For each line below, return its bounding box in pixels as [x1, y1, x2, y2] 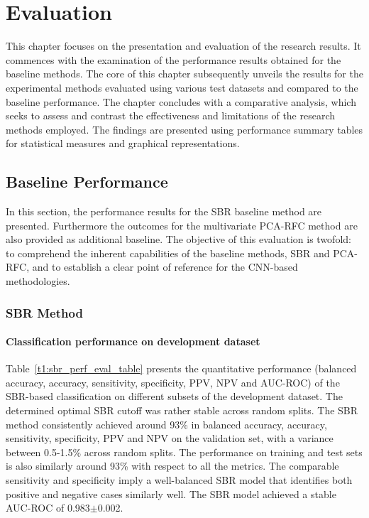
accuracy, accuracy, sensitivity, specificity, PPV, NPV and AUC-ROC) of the [6, 374, 340, 389]
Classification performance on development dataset [6, 334, 260, 349]
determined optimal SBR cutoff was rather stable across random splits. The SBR [6, 403, 358, 418]
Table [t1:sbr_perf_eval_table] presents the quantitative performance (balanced [6, 361, 357, 376]
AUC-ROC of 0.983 [6, 500, 90, 515]
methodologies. [6, 274, 70, 288]
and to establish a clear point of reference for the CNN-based [32, 259, 298, 274]
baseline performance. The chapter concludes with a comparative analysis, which [6, 94, 356, 109]
